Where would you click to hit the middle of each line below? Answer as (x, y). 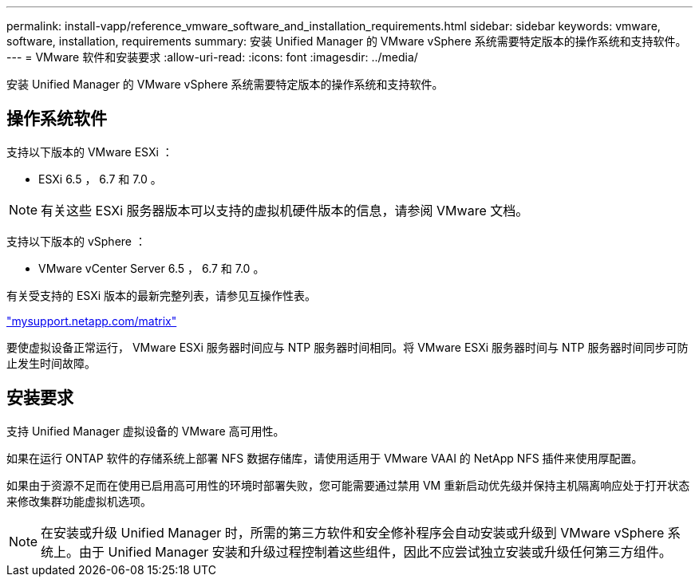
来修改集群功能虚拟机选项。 (79, 501)
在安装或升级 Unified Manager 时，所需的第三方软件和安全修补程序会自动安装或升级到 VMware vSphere (353, 532)
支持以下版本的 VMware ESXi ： (90, 152)
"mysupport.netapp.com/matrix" (92, 321)
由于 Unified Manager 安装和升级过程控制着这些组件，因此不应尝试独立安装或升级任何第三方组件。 (375, 551)
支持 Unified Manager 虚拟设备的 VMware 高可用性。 (146, 431)
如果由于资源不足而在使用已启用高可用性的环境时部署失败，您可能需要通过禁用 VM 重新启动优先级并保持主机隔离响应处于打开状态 (348, 485)
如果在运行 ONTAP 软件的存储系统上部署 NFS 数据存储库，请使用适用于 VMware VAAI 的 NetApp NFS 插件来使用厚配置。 (325, 458)
